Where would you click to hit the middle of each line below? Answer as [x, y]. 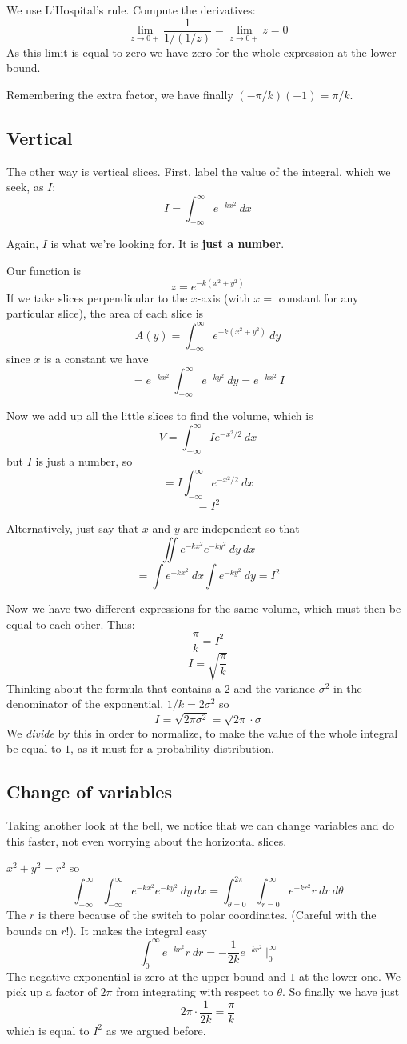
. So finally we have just [341, 992]
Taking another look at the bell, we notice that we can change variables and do [201, 825]
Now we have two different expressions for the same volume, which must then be [204, 608]
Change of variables [89, 792]
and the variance [274, 688]
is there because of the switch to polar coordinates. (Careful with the [207, 915]
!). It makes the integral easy [136, 930]
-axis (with [223, 297]
